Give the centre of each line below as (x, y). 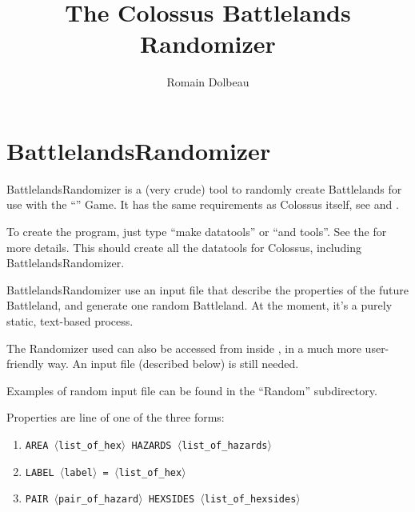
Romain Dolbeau (208, 82)
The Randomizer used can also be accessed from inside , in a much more (184, 348)
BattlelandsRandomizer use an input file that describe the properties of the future (207, 289)
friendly (25, 364)
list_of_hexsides (250, 500)
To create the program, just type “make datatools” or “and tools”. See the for (197, 232)
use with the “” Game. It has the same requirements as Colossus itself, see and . (203, 204)
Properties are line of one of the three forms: (116, 417)
